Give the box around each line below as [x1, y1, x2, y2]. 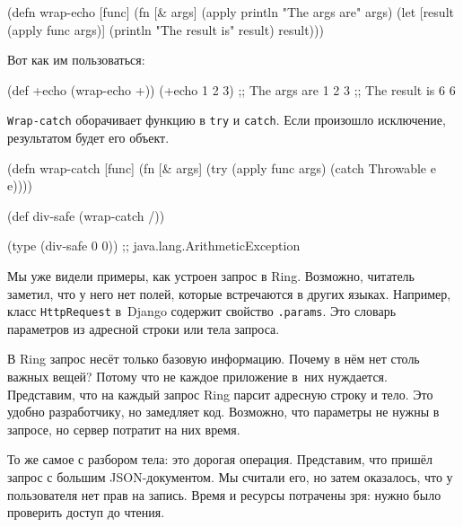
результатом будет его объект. [7, 128, 170, 147]
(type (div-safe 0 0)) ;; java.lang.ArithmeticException [7, 236, 301, 255]
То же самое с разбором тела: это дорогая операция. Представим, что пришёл [7, 450, 432, 469]
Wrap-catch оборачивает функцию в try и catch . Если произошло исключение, [7, 110, 446, 129]
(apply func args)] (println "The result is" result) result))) [7, 20, 324, 39]
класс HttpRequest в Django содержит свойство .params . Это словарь [7, 302, 397, 321]
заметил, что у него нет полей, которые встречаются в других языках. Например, [7, 284, 451, 303]
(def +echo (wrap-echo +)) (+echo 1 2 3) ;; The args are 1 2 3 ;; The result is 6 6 [7, 80, 456, 99]
